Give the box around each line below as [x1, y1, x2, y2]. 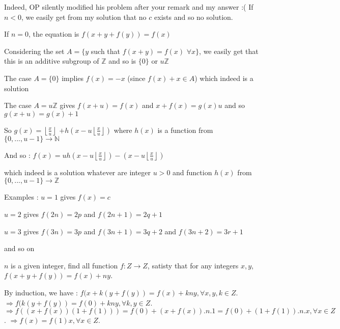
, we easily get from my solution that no [21, 11, 147, 22]
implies [62, 72, 84, 83]
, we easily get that [199, 45, 259, 56]
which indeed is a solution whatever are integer [4, 167, 151, 177]
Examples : [4, 191, 39, 202]
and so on [4, 243, 35, 254]
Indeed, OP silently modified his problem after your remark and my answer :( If [4, 2, 253, 12]
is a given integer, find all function [11, 260, 118, 270]
